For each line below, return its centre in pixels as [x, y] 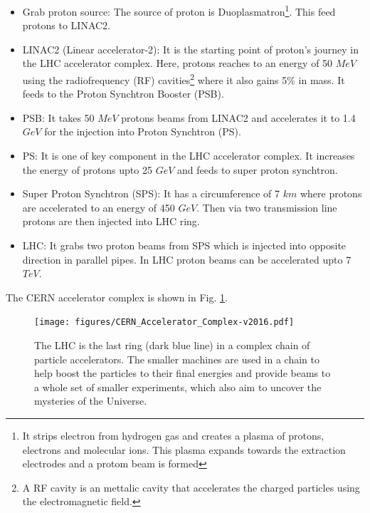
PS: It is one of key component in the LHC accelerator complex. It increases [189, 156]
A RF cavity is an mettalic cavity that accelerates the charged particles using [191, 487]
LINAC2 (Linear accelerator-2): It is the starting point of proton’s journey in [191, 49]
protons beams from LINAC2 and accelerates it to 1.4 [238, 117]
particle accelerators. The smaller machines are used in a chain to [177, 359]
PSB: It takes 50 [58, 117]
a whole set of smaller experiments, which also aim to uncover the [178, 387]
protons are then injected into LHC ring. [111, 221]
